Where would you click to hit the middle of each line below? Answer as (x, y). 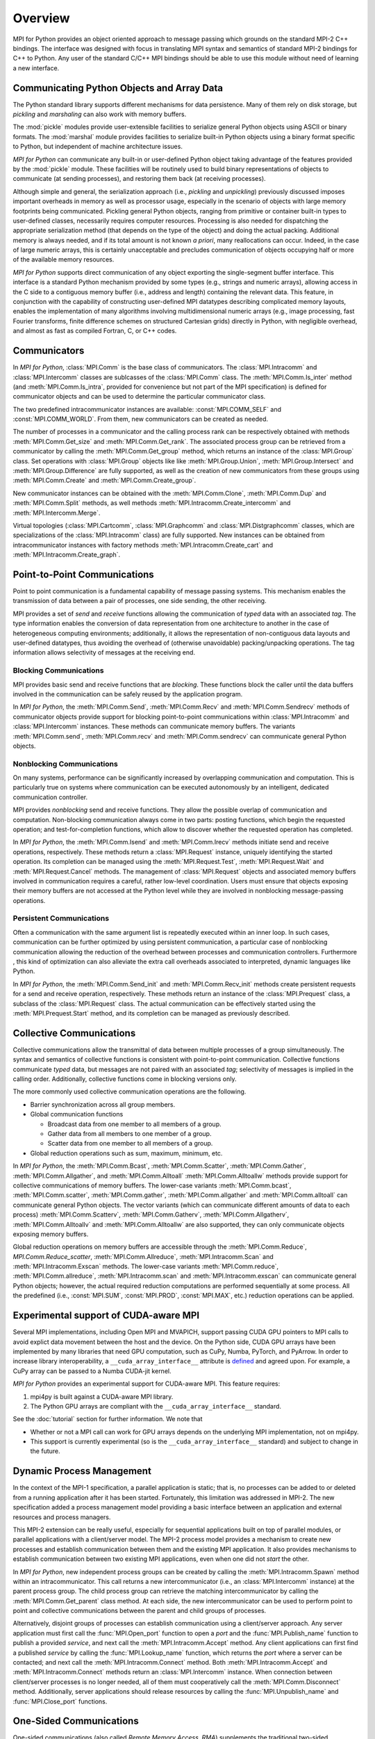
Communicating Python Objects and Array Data (118, 88)
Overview (41, 18)
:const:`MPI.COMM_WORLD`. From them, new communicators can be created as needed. (141, 419)
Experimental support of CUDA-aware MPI (106, 1316)
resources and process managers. (62, 1517)
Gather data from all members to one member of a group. (130, 1134)
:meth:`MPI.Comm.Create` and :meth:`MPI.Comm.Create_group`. (105, 481)
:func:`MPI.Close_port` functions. (60, 1701)
